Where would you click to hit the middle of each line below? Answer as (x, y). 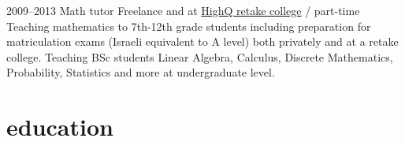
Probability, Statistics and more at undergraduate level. (141, 72)
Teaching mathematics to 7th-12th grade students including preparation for (189, 26)
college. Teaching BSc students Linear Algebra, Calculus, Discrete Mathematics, (200, 56)
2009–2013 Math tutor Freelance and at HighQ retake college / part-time (183, 10)
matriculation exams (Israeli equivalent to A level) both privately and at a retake (202, 41)
